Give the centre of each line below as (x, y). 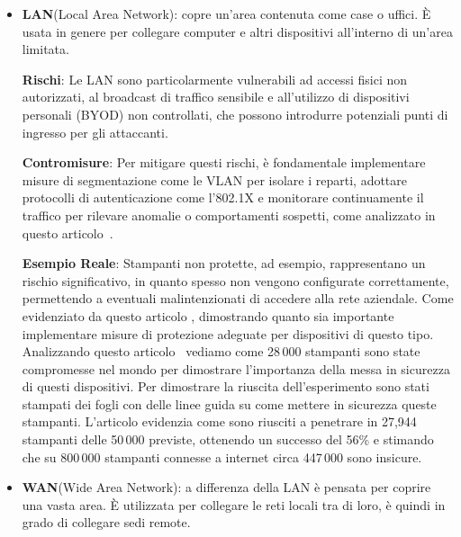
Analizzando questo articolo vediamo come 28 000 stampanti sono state (221, 351)
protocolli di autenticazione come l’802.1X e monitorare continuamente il (223, 197)
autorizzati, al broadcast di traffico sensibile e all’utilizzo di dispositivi (216, 97)
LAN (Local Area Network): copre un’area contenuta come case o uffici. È (226, 13)
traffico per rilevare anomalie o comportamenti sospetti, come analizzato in (229, 215)
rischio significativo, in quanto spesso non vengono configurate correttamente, (235, 280)
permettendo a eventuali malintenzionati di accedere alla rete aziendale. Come (238, 298)
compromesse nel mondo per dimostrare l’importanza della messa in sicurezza (236, 368)
